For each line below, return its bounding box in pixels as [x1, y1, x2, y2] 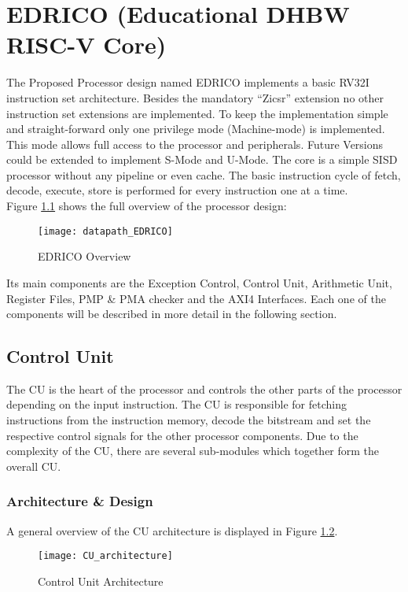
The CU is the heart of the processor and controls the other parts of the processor [6, 380, 402, 397]
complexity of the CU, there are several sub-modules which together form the [6, 442, 380, 459]
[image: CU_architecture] [38, 550, 173, 562]
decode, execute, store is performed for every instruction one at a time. [6, 182, 348, 198]
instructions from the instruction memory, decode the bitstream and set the [6, 412, 371, 428]
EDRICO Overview [38, 248, 131, 265]
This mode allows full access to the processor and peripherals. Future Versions [6, 135, 384, 152]
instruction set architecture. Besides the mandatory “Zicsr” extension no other [6, 89, 384, 105]
